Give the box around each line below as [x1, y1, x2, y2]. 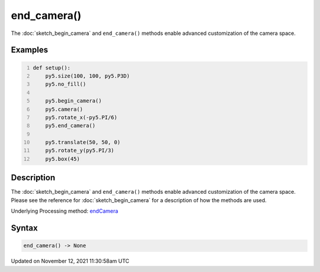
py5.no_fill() [45, 81, 87, 88]
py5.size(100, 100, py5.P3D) [45, 72, 130, 79]
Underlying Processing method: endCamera [11, 207, 119, 215]
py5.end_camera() [45, 122, 96, 129]
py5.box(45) [45, 155, 80, 162]
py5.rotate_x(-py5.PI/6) [45, 114, 118, 121]
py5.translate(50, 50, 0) [45, 139, 121, 146]
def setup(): [33, 64, 71, 71]
